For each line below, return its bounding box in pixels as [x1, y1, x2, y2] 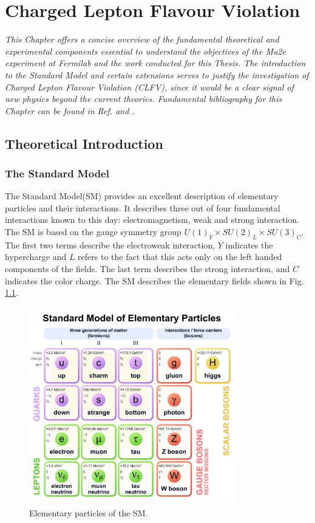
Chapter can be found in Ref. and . [5, 104, 135, 117]
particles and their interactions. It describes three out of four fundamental [5, 201, 280, 214]
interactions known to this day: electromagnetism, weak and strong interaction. [5, 213, 300, 226]
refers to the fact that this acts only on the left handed [78, 250, 282, 263]
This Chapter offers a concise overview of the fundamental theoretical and [5, 33, 279, 46]
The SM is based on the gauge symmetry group [5, 225, 181, 238]
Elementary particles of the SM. [29, 507, 148, 519]
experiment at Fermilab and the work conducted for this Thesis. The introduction [5, 56, 306, 69]
